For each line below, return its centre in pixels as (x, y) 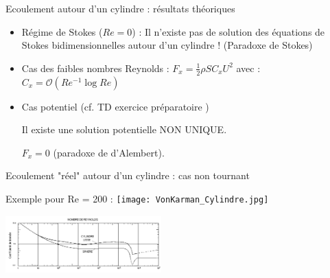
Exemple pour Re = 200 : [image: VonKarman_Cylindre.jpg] (137, 198)
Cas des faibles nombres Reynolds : (95, 68)
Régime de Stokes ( (62, 31)
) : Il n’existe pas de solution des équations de (228, 31)
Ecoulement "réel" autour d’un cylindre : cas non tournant (128, 175)
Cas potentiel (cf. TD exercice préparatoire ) (115, 106)
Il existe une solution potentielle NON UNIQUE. (124, 129)
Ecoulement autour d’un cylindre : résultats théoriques (120, 8)
